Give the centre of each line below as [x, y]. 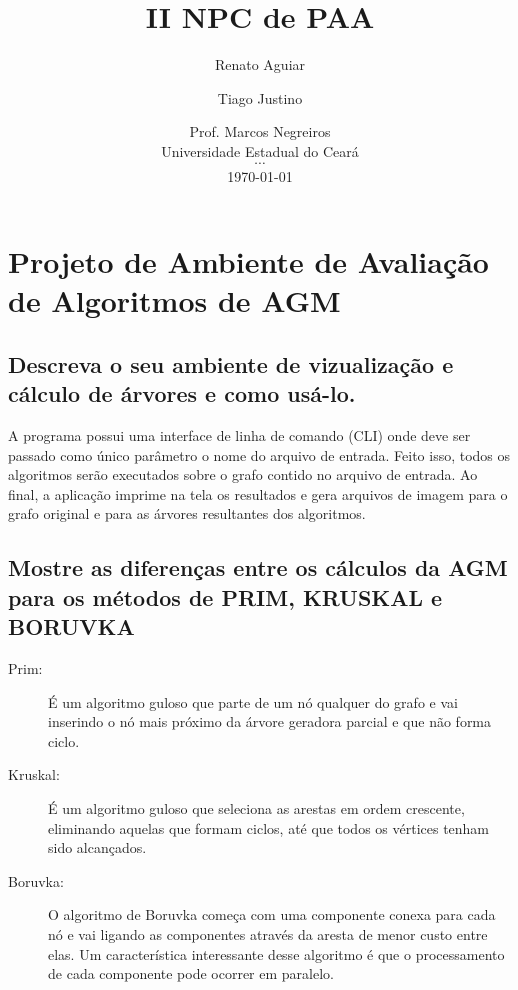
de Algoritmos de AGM [174, 300]
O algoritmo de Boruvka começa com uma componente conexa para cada [272, 914]
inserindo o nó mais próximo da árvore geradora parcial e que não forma [270, 721]
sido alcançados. [97, 847]
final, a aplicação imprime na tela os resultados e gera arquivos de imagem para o [258, 493]
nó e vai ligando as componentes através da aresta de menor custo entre [268, 933]
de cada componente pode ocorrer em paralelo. [191, 973]
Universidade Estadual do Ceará [260, 150]
